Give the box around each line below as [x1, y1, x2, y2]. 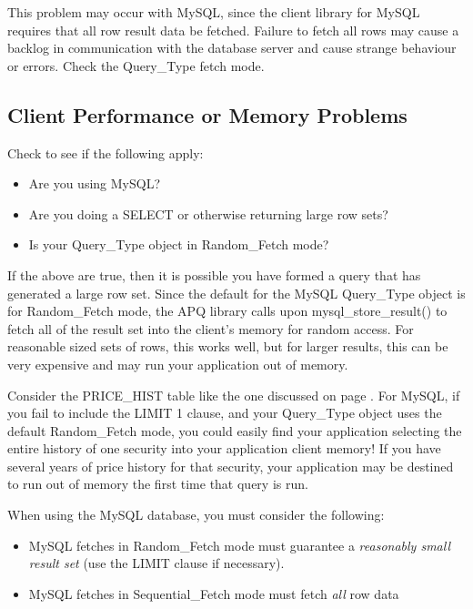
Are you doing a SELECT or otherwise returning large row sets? [28, 204, 388, 223]
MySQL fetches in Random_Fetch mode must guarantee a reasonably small [28, 535, 451, 554]
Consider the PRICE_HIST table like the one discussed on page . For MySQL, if [7, 385, 460, 404]
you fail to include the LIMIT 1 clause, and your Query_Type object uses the [7, 403, 442, 422]
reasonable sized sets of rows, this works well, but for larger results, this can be [7, 337, 448, 356]
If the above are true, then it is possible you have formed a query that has [7, 265, 421, 284]
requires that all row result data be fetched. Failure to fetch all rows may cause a [7, 20, 459, 39]
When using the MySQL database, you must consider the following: [7, 505, 385, 524]
